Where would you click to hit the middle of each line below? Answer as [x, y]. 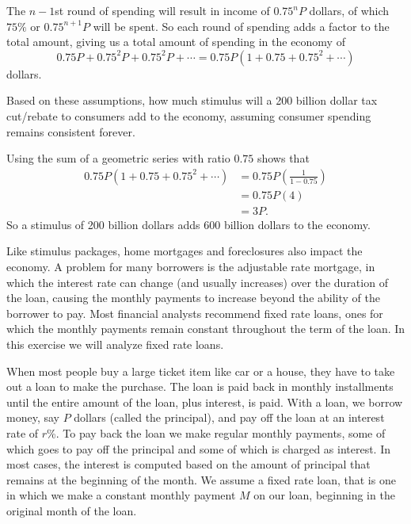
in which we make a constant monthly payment [121, 495]
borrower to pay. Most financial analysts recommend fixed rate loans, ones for [195, 313]
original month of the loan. [72, 510]
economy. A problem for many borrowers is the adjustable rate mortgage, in [191, 267]
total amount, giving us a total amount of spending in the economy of [176, 42]
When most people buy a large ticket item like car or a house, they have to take [201, 371]
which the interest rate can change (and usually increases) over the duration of [197, 282]
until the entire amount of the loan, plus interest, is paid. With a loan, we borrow [205, 402]
